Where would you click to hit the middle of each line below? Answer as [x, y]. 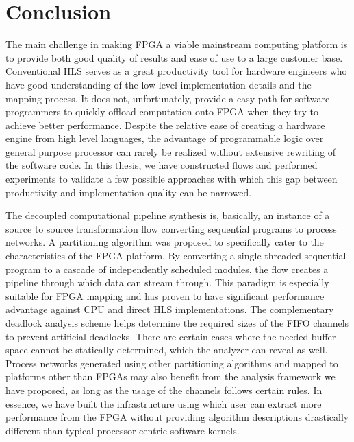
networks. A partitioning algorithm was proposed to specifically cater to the [165, 242]
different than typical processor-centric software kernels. [123, 430]
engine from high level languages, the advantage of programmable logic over [165, 138]
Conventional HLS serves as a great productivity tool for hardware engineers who [176, 71]
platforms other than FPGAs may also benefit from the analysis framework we [170, 376]
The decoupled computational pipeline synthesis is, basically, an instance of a [168, 215]
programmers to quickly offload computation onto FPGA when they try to [162, 112]
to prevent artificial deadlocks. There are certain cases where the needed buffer [171, 336]
